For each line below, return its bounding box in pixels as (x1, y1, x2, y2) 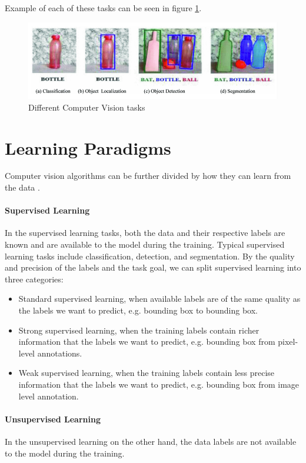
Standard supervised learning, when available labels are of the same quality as (18, 292, 301, 305)
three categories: (5, 272, 64, 285)
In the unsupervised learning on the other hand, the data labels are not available (5, 435, 297, 447)
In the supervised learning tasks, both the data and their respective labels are (5, 226, 285, 239)
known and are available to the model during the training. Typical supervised (5, 238, 285, 251)
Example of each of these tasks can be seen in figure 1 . (5, 2, 202, 14)
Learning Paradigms (5, 135, 171, 159)
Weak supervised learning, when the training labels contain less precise (18, 367, 275, 379)
